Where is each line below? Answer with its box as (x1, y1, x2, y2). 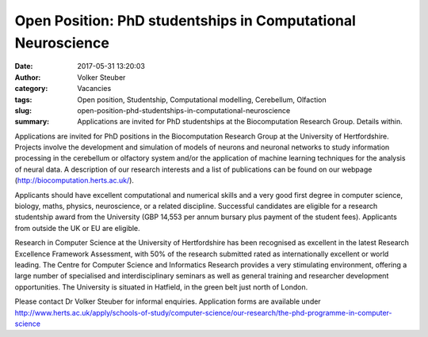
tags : (14, 95, 32, 104)
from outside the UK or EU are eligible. (14, 223, 140, 233)
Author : (14, 72, 41, 82)
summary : (14, 117, 50, 127)
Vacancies (77, 84, 112, 93)
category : (14, 84, 48, 93)
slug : (14, 105, 32, 115)
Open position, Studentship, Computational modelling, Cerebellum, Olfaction (77, 95, 327, 104)
